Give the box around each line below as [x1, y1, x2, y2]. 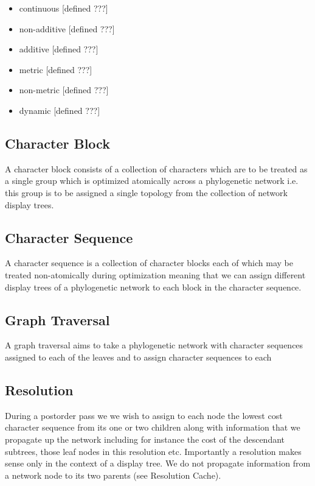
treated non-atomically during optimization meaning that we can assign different [5, 268, 306, 281]
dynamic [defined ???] [19, 104, 100, 116]
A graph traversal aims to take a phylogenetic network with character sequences [5, 339, 303, 351]
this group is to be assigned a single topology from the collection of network [5, 186, 288, 199]
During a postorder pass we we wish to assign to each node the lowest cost [5, 409, 283, 421]
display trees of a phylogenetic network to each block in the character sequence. [5, 280, 302, 293]
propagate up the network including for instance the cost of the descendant [5, 432, 285, 445]
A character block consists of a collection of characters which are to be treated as [5, 162, 308, 175]
